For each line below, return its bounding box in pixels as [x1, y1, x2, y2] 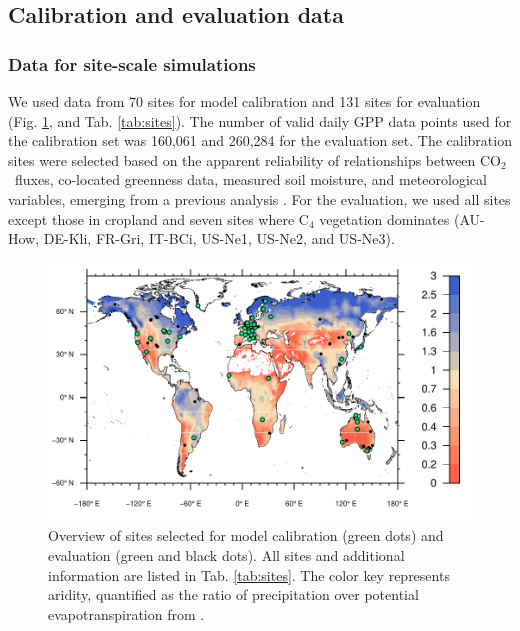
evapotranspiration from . [48, 603, 205, 624]
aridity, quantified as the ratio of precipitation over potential [48, 584, 419, 605]
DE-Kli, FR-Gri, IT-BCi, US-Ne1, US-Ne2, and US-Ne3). [43, 228, 395, 249]
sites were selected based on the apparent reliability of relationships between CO [8, 149, 501, 170]
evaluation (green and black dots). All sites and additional [48, 545, 405, 565]
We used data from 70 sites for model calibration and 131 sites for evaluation [8, 91, 481, 111]
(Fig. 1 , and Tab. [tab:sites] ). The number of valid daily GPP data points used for [8, 110, 512, 131]
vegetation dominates [319, 208, 450, 229]
